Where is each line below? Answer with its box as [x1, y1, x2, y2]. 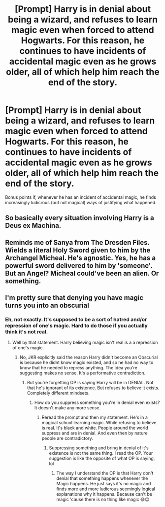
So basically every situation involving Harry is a [5, 214, 154, 222]
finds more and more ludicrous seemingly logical [56, 486, 155, 492]
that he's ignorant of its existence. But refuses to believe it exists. [27, 385, 160, 391]
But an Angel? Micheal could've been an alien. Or [5, 269, 159, 277]
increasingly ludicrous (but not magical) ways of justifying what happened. [5, 199, 157, 205]
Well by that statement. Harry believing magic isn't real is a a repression [12, 339, 158, 346]
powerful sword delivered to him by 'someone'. [5, 261, 153, 270]
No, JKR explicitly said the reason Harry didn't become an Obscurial [19, 354, 158, 361]
